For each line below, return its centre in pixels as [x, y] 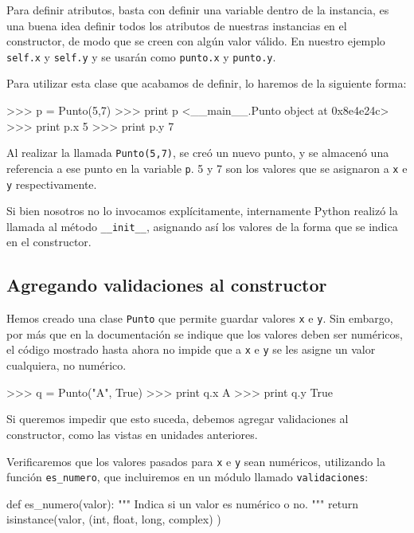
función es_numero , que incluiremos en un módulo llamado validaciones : [187, 477]
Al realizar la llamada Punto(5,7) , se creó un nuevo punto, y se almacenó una [198, 153]
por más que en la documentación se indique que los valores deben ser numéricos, [205, 333]
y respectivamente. [52, 184]
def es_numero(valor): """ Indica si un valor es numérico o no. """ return [183, 503]
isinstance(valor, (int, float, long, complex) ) [114, 519]
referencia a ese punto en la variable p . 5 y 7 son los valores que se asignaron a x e [207, 168]
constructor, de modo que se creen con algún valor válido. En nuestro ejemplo [196, 41]
